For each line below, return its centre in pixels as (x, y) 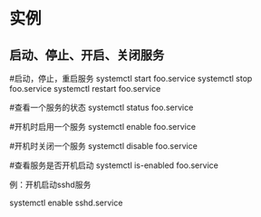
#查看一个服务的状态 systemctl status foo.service (101, 107)
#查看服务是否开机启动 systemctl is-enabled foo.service (114, 165)
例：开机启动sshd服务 (50, 184)
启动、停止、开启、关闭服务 (87, 55)
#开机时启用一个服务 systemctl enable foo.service (103, 127)
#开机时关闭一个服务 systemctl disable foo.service (103, 146)
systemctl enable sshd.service (66, 202)
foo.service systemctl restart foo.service (85, 89)
